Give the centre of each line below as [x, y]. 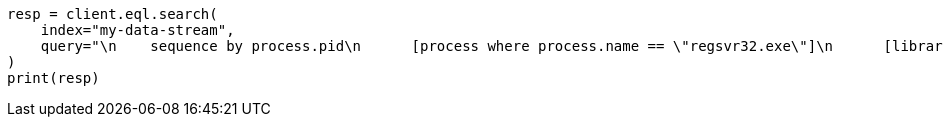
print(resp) [53, 78]
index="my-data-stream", [137, 30]
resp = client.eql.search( [112, 14]
